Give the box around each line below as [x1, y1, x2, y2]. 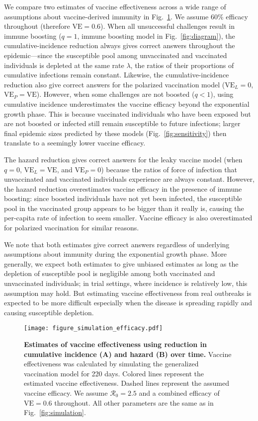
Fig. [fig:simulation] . [24, 407, 86, 418]
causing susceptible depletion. [4, 307, 94, 317]
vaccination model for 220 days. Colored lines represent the [24, 368, 204, 378]
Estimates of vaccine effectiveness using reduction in [24, 339, 207, 350]
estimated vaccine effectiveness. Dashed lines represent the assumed [24, 378, 230, 388]
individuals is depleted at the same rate [4, 60, 124, 70]
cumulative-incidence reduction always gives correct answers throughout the [4, 40, 235, 51]
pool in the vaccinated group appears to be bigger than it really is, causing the [4, 203, 244, 213]
